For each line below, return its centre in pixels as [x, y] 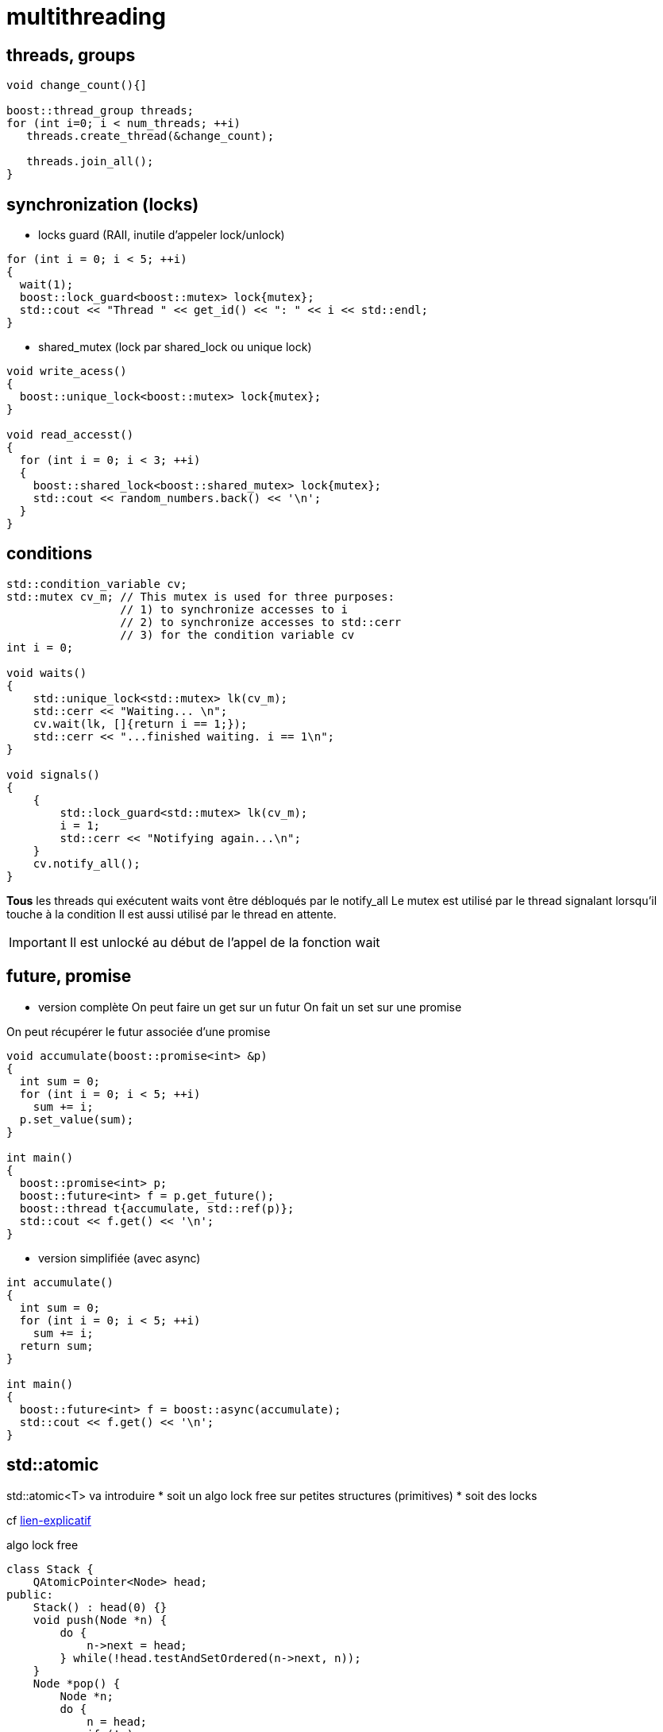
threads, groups [71, 55]
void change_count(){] [77, 85]
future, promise [69, 976]
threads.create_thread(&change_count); [150, 136]
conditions [50, 554]
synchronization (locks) [103, 204]
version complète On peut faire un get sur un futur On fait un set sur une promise [250, 1007]
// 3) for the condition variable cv [237, 634]
